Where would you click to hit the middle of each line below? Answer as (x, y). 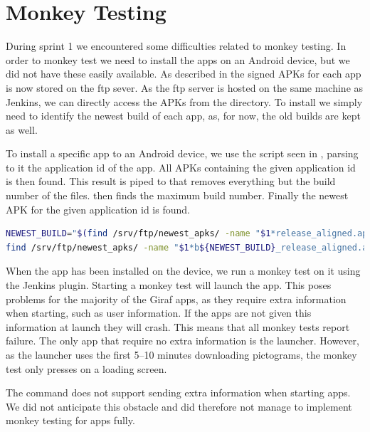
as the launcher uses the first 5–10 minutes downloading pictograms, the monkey (181, 354)
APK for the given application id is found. (98, 209)
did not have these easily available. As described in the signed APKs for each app (184, 74)
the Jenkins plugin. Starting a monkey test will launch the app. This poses (169, 285)
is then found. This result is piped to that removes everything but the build (171, 181)
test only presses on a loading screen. (86, 368)
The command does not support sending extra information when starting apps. (178, 393)
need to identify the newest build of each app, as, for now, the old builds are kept (183, 116)
